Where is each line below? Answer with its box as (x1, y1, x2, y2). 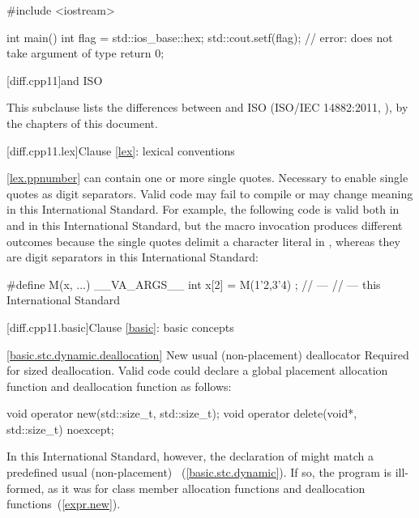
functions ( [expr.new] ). (6, 495, 121, 512)
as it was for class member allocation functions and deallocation (47, 479, 366, 496)
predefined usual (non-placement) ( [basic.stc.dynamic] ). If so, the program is (6, 464, 391, 481)
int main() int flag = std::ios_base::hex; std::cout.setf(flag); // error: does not (6, 28, 393, 45)
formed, (6, 479, 45, 496)
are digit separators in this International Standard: (6, 248, 259, 265)
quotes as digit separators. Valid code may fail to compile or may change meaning (6, 185, 413, 202)
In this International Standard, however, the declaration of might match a (6, 448, 374, 465)
